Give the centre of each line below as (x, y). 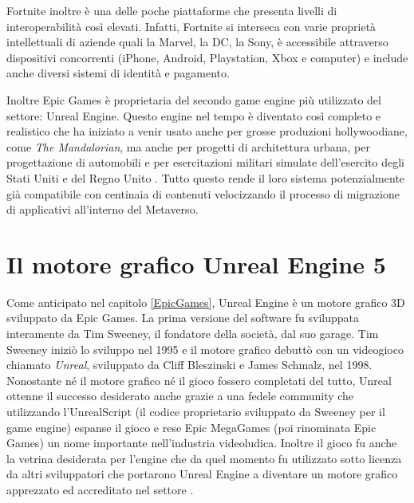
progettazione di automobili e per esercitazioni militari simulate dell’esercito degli (205, 162)
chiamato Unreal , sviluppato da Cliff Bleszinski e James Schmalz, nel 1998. (189, 365)
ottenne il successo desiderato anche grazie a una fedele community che (180, 396)
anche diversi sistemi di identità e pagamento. (118, 73)
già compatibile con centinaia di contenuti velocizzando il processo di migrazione (203, 193)
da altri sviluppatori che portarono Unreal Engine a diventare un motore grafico (202, 474)
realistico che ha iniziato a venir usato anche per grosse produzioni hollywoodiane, (207, 131)
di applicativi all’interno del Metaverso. (103, 209)
